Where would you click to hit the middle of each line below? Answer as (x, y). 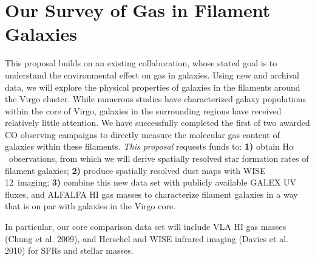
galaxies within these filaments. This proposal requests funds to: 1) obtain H (147, 146)
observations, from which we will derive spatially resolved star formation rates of (159, 158)
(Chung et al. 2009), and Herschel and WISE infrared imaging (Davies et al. (147, 238)
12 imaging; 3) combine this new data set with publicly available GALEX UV (151, 182)
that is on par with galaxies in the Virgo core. (90, 206)
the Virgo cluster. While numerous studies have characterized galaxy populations (156, 99)
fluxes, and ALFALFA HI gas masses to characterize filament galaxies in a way (151, 194)
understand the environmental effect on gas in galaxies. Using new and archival (152, 75)
